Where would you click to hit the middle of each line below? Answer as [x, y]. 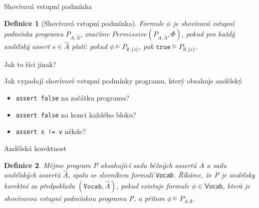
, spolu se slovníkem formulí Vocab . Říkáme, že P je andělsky [161, 175]
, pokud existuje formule [153, 186]
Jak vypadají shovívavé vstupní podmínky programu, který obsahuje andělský [123, 81]
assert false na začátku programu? [72, 98]
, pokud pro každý [208, 34]
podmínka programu [34, 34]
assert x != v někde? [51, 131]
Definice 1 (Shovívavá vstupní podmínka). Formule [84, 23]
